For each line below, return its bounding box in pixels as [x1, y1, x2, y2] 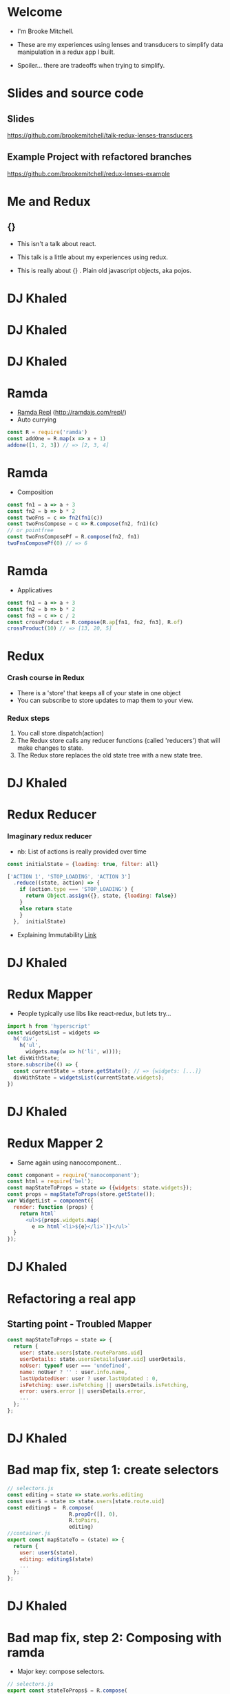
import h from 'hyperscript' [7, 1022, 91, 1030]
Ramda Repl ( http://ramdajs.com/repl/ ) [17, 408, 127, 417]
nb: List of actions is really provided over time [17, 847, 147, 856]
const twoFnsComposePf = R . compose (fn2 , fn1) [7, 534, 140, 540]
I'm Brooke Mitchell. [17, 27, 74, 35]
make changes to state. [17, 744, 84, 752]
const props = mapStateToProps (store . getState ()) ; [7, 1191, 156, 1198]
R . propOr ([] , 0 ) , [68, 1511, 118, 1518]
